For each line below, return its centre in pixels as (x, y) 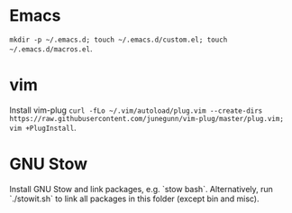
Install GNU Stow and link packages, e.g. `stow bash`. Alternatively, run (141, 189)
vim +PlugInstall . (43, 127)
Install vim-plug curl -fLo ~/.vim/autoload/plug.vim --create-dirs (136, 110)
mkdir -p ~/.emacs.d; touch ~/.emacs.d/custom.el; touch (119, 40)
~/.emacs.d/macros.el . (51, 48)
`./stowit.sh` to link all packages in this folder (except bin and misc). (134, 199)
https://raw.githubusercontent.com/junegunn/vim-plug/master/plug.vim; (146, 118)
